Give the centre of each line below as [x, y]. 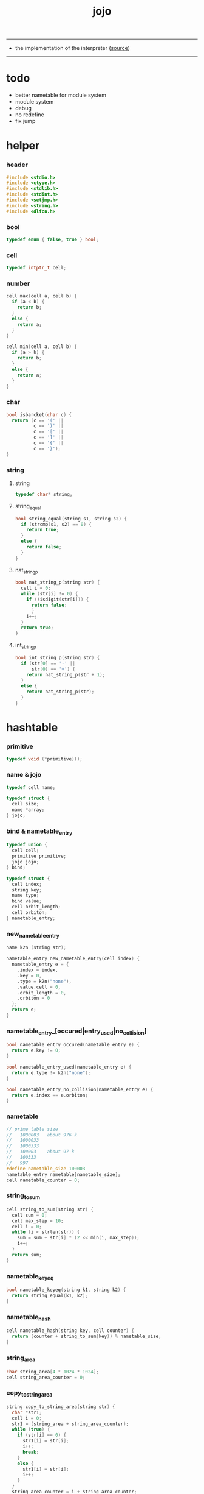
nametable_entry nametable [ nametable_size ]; [63, 1174]
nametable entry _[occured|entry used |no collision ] [76, 1032]
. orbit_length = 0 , [42, 993]
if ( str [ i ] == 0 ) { [42, 1435]
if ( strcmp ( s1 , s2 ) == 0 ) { [56, 524]
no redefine [29, 115]
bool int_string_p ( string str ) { [57, 657]
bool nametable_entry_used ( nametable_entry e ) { [69, 1067]
